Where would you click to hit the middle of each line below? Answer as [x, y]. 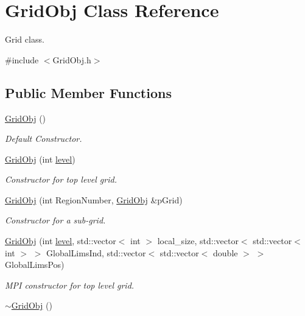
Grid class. [25, 39]
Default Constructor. [44, 139]
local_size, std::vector [198, 241]
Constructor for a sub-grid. [55, 220]
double [226, 252]
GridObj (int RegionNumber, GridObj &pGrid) [94, 199]
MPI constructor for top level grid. [70, 285]
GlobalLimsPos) [35, 265]
